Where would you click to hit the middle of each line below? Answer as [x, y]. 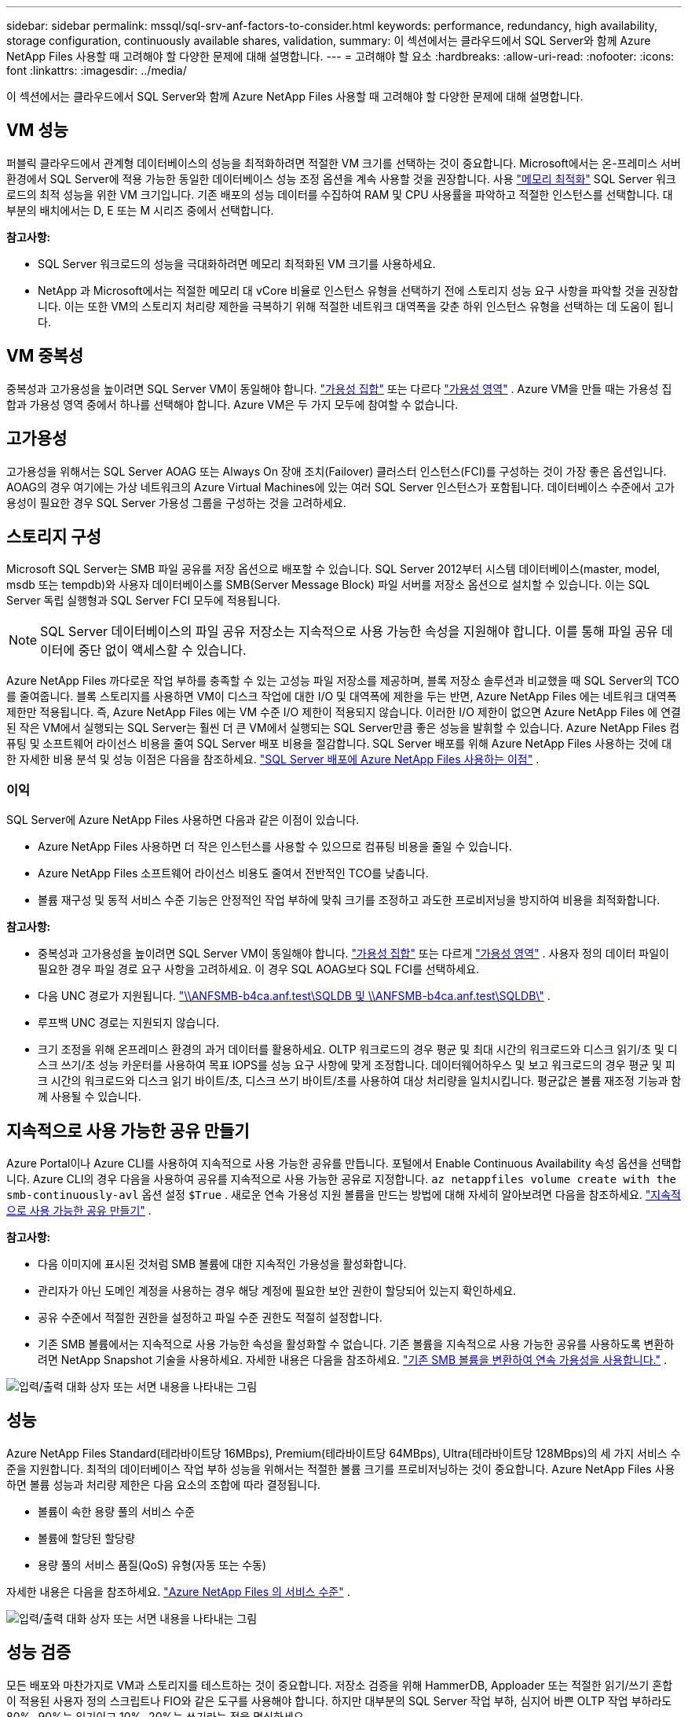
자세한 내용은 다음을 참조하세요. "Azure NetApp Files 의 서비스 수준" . [178, 1591]
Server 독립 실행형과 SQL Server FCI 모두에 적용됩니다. [144, 601]
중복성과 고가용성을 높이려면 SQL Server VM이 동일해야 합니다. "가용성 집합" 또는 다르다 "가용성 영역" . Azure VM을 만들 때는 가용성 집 [339, 388]
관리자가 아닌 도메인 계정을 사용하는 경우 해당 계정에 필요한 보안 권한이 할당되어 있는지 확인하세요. [277, 1290]
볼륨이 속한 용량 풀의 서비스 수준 [117, 1511]
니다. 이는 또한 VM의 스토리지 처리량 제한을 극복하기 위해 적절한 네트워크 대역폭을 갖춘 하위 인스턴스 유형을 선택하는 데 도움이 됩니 [356, 306]
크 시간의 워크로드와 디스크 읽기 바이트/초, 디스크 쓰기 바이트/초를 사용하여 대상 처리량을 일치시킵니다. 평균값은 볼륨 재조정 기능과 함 [360, 1081]
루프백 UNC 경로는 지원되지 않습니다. [129, 1023]
